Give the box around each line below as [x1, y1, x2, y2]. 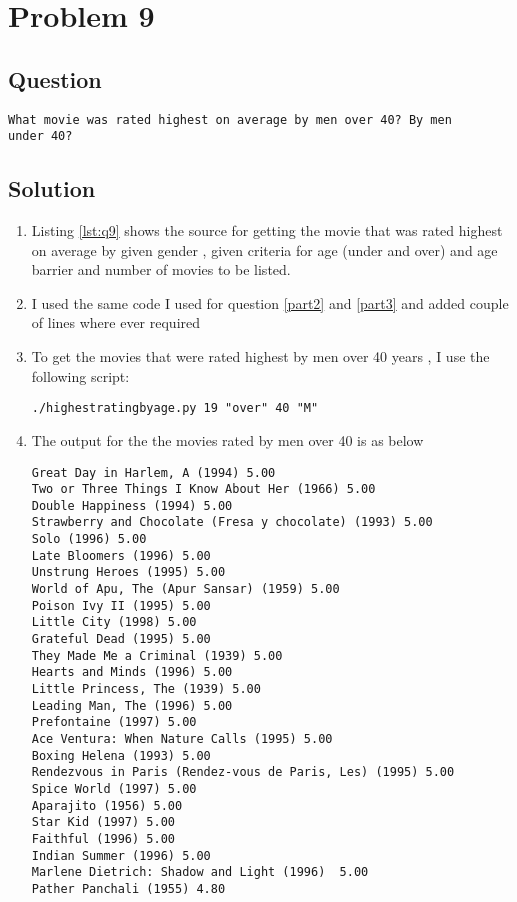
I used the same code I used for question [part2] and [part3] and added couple [31, 292, 509, 313]
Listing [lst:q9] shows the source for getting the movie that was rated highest [31, 220, 503, 241]
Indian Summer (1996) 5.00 [31, 848, 211, 863]
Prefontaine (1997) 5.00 [31, 715, 197, 730]
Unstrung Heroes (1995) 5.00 [31, 565, 226, 580]
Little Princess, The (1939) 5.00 [31, 682, 261, 697]
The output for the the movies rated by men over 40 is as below [31, 429, 424, 450]
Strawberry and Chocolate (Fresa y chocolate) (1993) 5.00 [31, 515, 433, 530]
